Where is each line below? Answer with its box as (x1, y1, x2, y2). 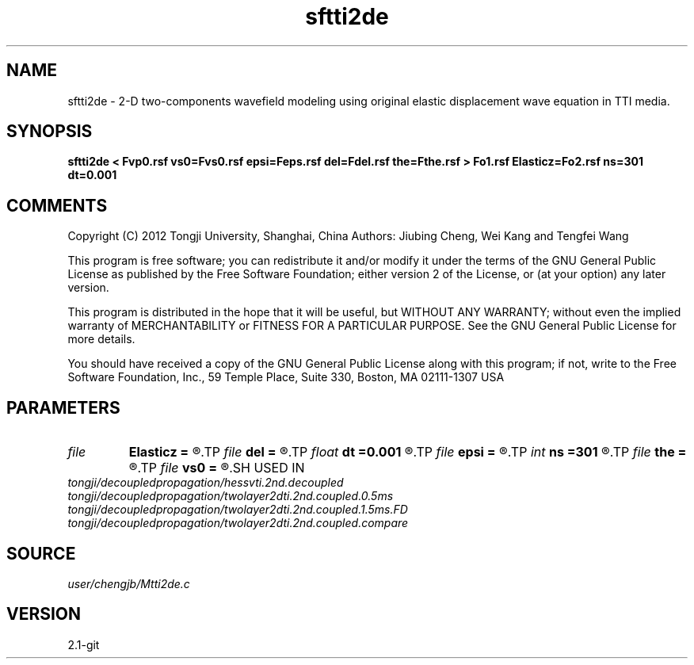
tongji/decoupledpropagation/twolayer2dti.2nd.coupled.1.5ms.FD (67, 503, 408, 517)
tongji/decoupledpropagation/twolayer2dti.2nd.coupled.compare (67, 516, 409, 530)
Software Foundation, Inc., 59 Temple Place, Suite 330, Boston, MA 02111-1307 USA (67, 370, 505, 384)
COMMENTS (6, 195, 108, 216)
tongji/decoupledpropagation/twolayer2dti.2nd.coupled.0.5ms (67, 489, 394, 503)
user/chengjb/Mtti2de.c (67, 576, 190, 590)
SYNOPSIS (6, 121, 93, 142)
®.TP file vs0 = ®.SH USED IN (128, 460, 305, 476)
